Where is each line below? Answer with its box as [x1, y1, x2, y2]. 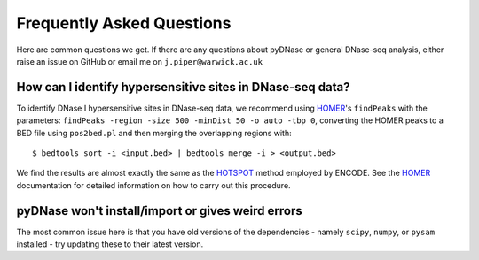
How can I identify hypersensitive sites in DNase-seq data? [16, 80, 350, 95]
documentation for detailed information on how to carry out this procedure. [16, 180, 292, 190]
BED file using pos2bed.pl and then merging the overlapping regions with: [16, 127, 292, 138]
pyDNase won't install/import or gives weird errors [16, 203, 302, 218]
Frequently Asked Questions [16, 13, 232, 33]
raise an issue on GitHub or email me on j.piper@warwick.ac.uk [16, 56, 263, 66]
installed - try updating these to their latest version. [16, 239, 204, 249]
